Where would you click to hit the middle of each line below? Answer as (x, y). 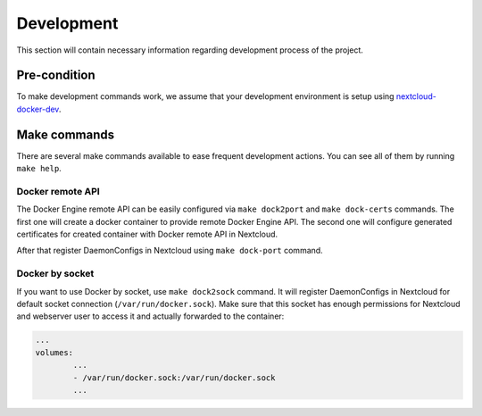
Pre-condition (56, 75)
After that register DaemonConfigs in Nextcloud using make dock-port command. (170, 251)
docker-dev (38, 109)
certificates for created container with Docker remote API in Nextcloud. (147, 234)
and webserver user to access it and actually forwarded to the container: (150, 316)
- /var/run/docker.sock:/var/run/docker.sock (174, 378)
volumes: (54, 352)
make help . (39, 169)
